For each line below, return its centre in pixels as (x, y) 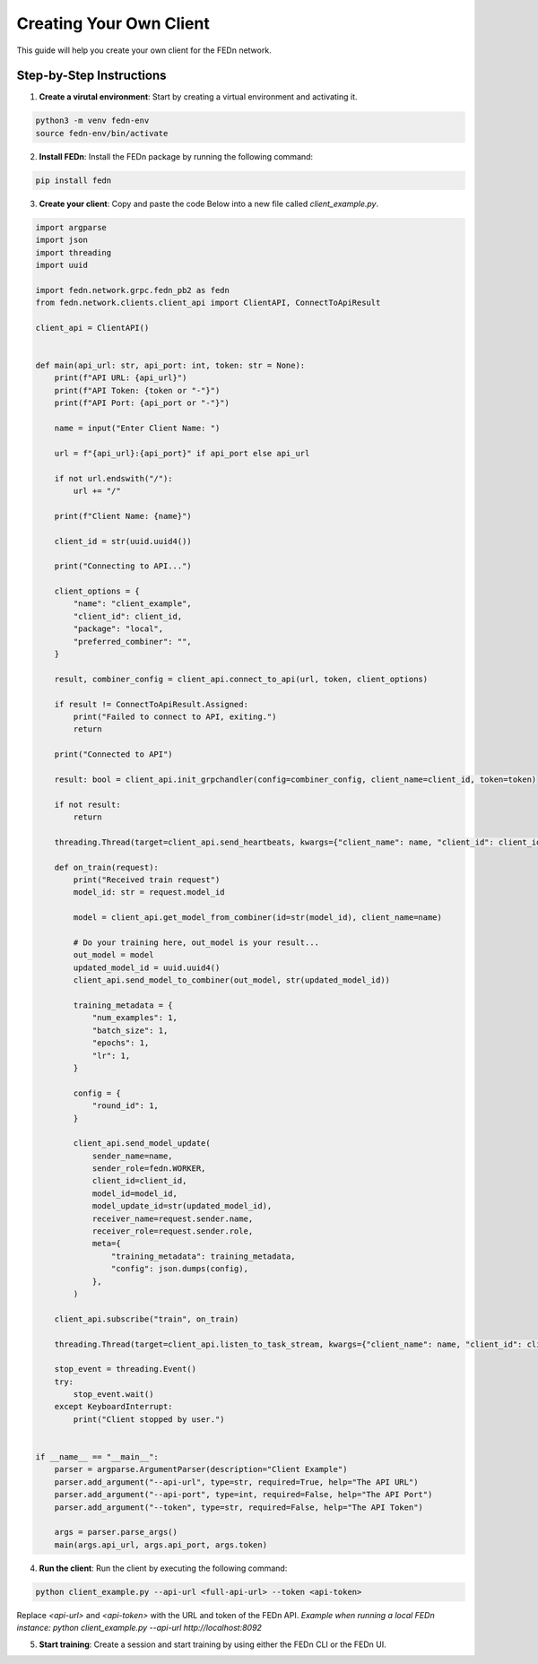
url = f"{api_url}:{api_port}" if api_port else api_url (182, 453)
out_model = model (113, 955)
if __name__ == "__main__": (97, 1457)
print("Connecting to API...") (123, 566)
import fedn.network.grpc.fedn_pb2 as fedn (133, 290)
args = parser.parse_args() (116, 1532)
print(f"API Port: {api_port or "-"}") (142, 403)
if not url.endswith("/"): (114, 478)
